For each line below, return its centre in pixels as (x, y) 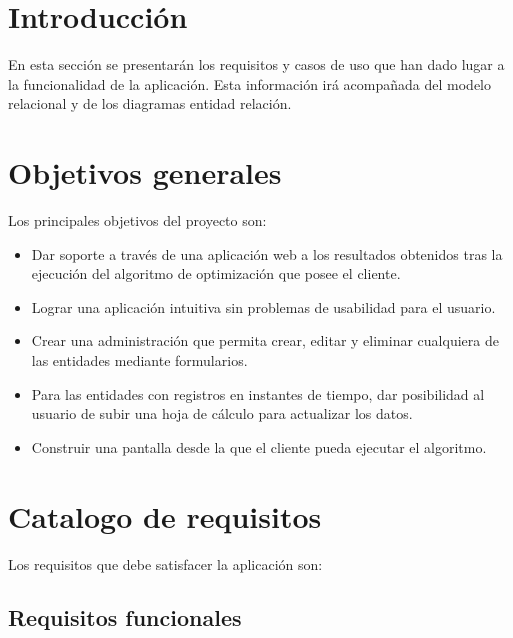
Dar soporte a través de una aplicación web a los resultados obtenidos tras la (267, 253)
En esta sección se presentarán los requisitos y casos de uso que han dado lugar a (256, 64)
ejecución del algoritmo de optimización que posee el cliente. (216, 273)
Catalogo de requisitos (165, 515)
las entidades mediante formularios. (139, 360)
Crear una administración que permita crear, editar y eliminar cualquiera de (265, 340)
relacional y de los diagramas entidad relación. (150, 103)
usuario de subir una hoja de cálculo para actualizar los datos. (222, 413)
